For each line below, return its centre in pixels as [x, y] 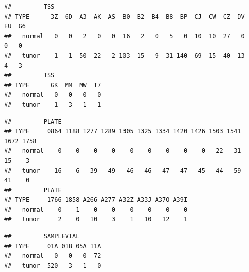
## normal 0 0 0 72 [53, 256]
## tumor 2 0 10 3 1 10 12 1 [96, 220]
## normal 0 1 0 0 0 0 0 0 [96, 210]
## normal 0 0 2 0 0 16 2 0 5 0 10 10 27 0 [125, 36]
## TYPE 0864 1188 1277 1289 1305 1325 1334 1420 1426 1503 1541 [123, 131]
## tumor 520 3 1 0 [53, 266]
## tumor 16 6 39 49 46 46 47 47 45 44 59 [123, 171]
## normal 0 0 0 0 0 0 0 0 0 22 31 [123, 151]
